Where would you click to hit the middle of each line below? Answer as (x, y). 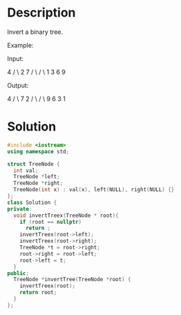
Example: (20, 45)
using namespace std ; (38, 151)
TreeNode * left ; (37, 177)
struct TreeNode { (34, 164)
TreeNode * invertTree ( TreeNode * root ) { (72, 280)
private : (20, 209)
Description (41, 13)
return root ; (38, 293)
